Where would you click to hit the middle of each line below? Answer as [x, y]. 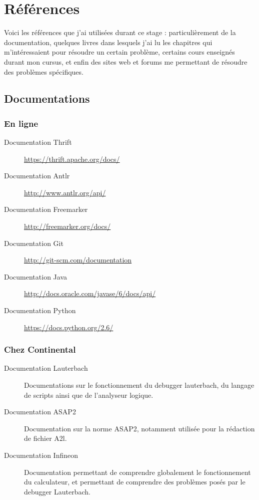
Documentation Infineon [41, 455]
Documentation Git [34, 243]
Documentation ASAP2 [40, 412]
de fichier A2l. [45, 438]
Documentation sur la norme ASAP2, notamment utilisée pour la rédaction [139, 428]
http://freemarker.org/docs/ [67, 226]
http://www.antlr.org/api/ [65, 192]
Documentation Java [35, 276]
